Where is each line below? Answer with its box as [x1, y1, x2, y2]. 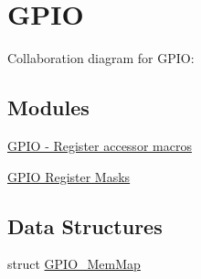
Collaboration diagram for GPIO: [7, 48, 195, 68]
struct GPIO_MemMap [7, 254, 141, 274]
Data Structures [7, 211, 163, 240]
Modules [7, 93, 90, 122]
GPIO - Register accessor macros [7, 135, 192, 155]
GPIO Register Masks [7, 166, 131, 186]
